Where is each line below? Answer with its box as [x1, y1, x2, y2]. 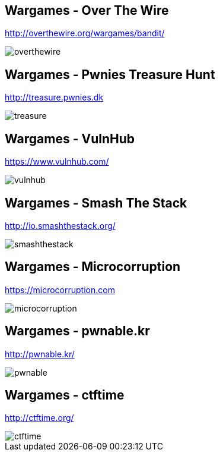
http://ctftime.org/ [5, 413, 74, 423]
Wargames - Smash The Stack [5, 195, 187, 210]
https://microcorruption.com [5, 284, 115, 295]
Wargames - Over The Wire [5, 3, 169, 18]
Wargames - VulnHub [5, 131, 135, 146]
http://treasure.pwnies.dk [5, 92, 104, 103]
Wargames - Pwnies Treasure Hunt [5, 67, 215, 82]
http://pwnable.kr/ [5, 348, 75, 359]
